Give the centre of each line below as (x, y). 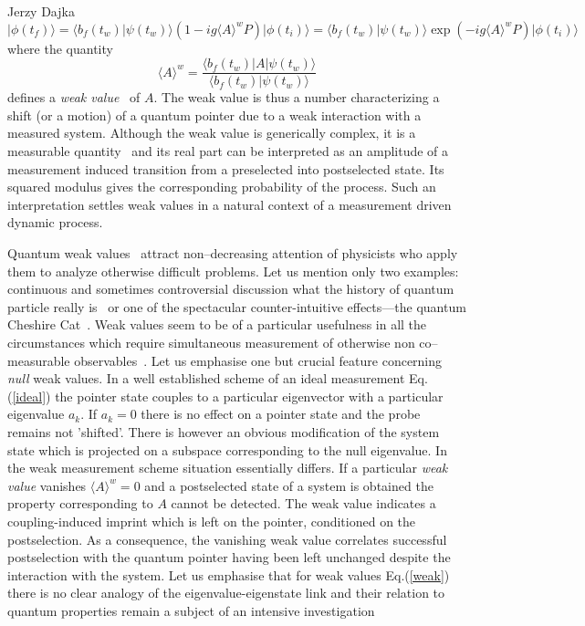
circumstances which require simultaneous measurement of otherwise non (211, 342)
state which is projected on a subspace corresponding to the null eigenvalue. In (227, 449)
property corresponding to (80, 503)
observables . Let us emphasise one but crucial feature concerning (258, 360)
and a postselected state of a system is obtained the (289, 485)
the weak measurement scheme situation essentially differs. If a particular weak (228, 468)
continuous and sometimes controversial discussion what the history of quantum (231, 289)
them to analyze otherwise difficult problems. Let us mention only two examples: (233, 271)
